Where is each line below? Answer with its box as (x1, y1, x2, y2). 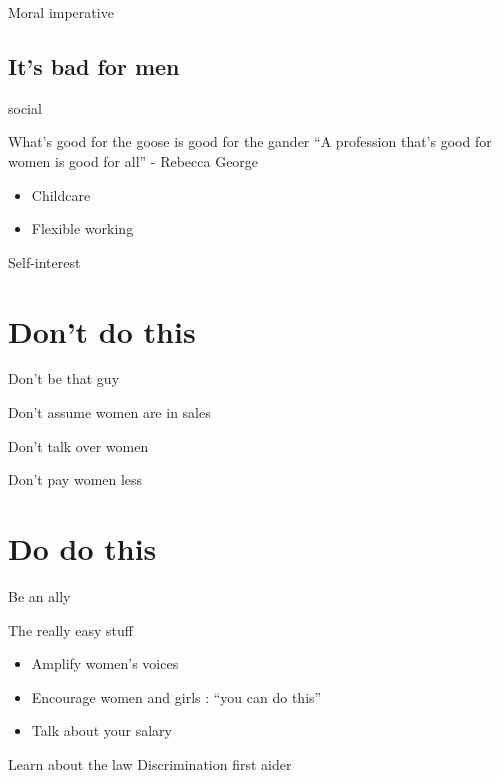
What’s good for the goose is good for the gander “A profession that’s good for (8, 131, 492, 152)
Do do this (8, 528, 157, 569)
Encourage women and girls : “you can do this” (31, 686, 322, 707)
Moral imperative (8, 2, 114, 22)
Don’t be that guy (8, 368, 120, 389)
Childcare (31, 184, 91, 205)
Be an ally (8, 585, 71, 606)
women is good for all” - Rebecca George (8, 150, 259, 171)
